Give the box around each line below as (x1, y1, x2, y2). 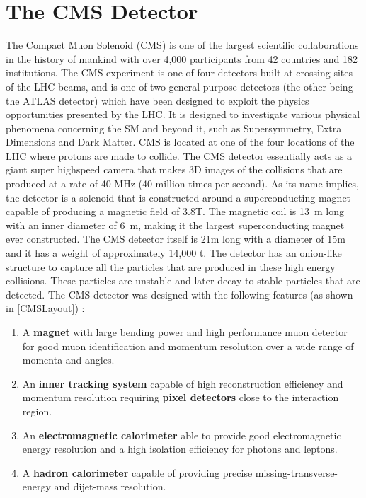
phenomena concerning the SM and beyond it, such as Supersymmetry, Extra (6, 120, 342, 135)
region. (22, 403, 52, 418)
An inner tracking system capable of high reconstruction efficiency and (22, 376, 343, 390)
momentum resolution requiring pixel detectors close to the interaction (22, 390, 339, 405)
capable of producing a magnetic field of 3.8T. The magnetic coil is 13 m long (6, 204, 345, 219)
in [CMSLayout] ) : (6, 301, 85, 315)
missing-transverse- (255, 465, 338, 480)
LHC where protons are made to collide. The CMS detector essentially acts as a (6, 148, 353, 163)
